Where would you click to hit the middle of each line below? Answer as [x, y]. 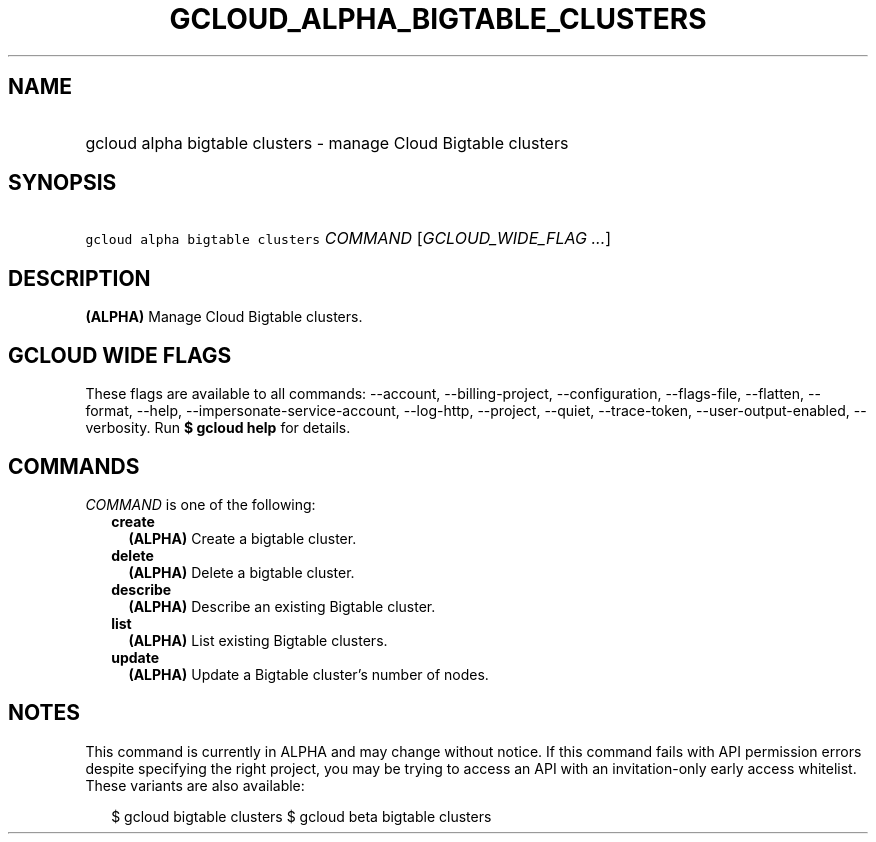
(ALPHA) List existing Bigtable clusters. [258, 640]
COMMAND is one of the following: [200, 504]
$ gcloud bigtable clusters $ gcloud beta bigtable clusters [301, 816]
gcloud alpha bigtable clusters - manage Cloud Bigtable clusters [327, 142]
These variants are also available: [195, 785]
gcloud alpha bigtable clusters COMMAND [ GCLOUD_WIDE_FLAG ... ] [348, 238]
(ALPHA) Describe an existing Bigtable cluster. [282, 606]
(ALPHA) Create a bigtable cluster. [242, 538]
